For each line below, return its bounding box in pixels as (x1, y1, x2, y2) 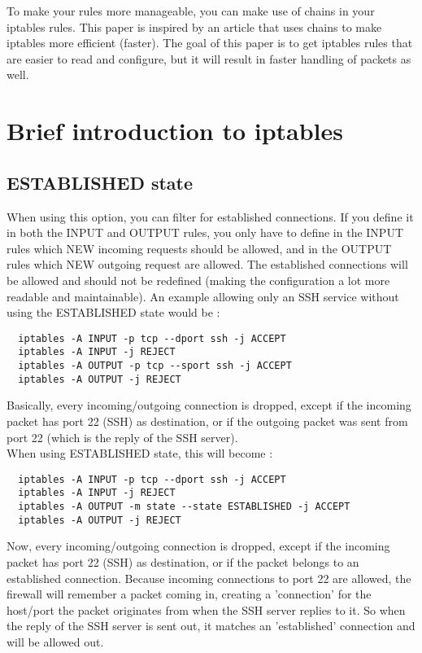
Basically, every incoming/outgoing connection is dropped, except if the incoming (7, 397, 411, 414)
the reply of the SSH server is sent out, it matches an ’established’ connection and (7, 617, 415, 634)
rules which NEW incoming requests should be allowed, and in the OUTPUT (7, 239, 392, 256)
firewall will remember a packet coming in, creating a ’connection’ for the (7, 585, 372, 603)
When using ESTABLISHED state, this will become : (7, 445, 273, 462)
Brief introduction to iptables (7, 114, 344, 147)
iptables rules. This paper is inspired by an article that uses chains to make (7, 18, 382, 35)
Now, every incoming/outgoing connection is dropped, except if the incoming (7, 537, 390, 554)
